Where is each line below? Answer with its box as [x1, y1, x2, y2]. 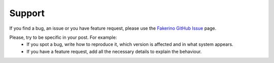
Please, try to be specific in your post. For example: [9, 34, 117, 40]
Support [9, 8, 45, 19]
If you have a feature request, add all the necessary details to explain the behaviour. [26, 48, 202, 54]
